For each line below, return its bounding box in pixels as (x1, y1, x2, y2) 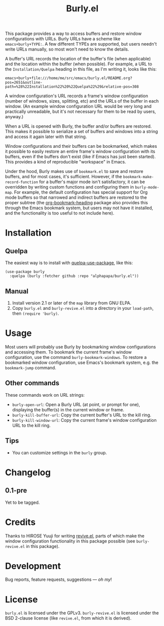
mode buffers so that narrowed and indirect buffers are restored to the (5, 194, 147, 200)
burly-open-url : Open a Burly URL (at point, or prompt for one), (12, 401, 141, 408)
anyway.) (5, 114, 23, 120)
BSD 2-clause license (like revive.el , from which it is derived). (5, 615, 132, 621)
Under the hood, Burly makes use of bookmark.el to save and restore (5, 168, 143, 174)
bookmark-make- (123, 175, 154, 180)
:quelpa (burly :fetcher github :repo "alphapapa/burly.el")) (9, 273, 139, 279)
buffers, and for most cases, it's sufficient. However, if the (5, 174, 122, 180)
